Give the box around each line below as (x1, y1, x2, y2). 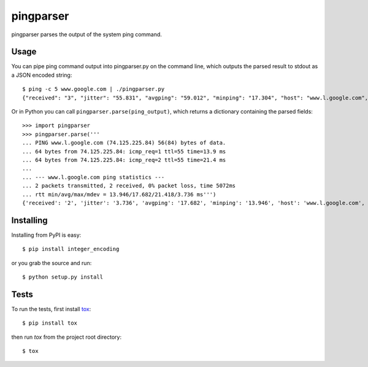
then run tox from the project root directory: (11, 333, 122, 341)
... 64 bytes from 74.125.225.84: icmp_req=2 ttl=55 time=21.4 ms (22, 156, 226, 163)
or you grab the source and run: (11, 259, 92, 266)
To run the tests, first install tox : (11, 305, 91, 312)
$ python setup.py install (22, 274, 104, 280)
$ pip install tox (22, 320, 78, 326)
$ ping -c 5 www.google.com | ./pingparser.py (22, 86, 165, 93)
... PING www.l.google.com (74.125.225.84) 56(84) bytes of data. (22, 139, 226, 147)
